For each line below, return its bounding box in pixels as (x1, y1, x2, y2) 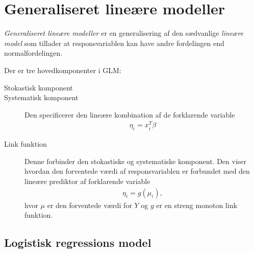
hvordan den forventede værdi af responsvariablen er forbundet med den (24, 166, 250, 176)
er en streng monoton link (156, 199, 237, 210)
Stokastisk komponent (4, 82, 73, 93)
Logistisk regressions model (4, 235, 151, 250)
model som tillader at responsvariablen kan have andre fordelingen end (4, 37, 224, 48)
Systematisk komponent (4, 92, 79, 103)
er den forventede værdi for (47, 199, 132, 210)
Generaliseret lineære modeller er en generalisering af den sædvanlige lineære (4, 28, 244, 38)
